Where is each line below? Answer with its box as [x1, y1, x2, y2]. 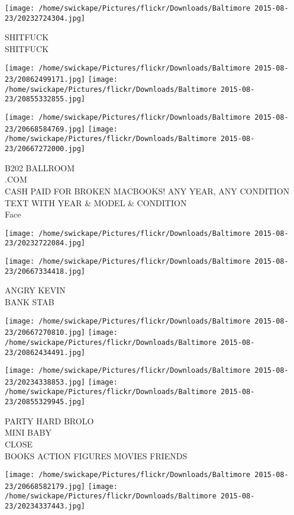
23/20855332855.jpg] [5, 95, 86, 104]
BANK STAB [5, 295, 54, 308]
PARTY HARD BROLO [5, 414, 94, 427]
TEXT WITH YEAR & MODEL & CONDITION [5, 196, 187, 209]
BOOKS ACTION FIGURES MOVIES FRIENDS [5, 449, 188, 462]
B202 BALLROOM [5, 161, 75, 174]
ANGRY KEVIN [5, 284, 66, 296]
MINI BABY [5, 426, 51, 439]
